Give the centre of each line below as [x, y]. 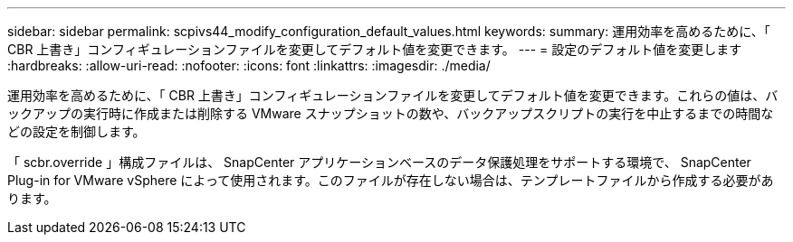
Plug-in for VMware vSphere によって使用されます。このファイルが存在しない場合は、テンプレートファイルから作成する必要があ [391, 180]
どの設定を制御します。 [76, 131]
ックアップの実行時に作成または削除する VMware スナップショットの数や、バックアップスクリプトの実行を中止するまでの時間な [391, 113]
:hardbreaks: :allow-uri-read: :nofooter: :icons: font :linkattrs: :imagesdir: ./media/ [249, 65]
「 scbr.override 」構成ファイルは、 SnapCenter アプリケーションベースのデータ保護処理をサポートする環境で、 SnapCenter [379, 162]
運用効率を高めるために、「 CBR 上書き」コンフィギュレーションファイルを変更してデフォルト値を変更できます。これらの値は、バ [393, 95]
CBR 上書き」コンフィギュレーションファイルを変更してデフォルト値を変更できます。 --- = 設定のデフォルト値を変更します [375, 49]
